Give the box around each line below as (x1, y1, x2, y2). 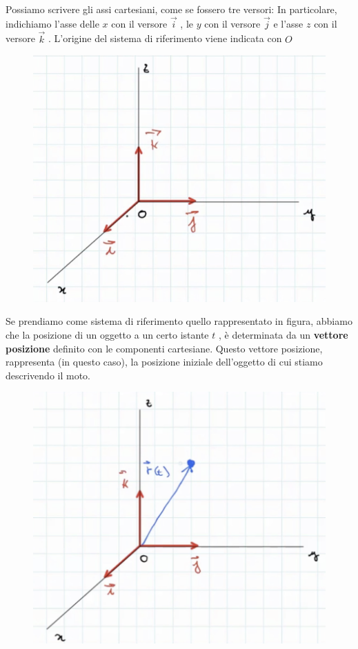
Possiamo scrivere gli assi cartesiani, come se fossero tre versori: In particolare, (6, 2, 337, 16)
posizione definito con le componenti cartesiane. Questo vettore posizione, (6, 341, 323, 355)
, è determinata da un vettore (218, 328, 348, 342)
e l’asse (273, 16, 304, 30)
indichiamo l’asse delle (6, 16, 99, 30)
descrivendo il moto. (6, 368, 91, 382)
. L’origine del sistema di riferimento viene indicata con (48, 31, 282, 46)
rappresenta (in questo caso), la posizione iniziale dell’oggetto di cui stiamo (6, 355, 323, 369)
